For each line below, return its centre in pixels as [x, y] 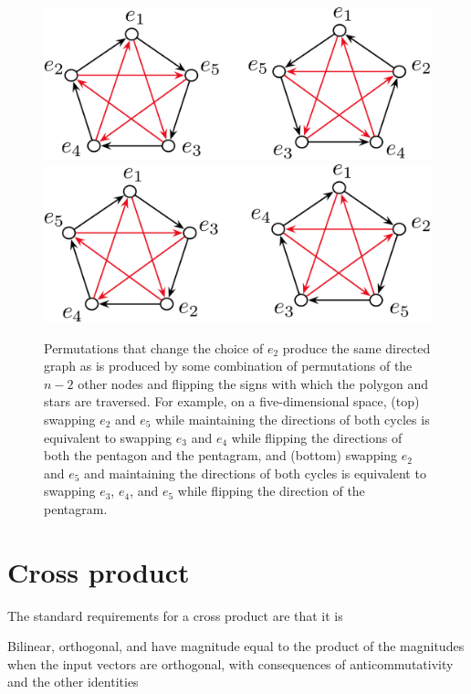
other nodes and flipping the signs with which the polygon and [253, 383]
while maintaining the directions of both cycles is [293, 419]
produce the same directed [356, 347]
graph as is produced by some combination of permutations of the [228, 366]
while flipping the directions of [317, 437]
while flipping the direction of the [271, 491]
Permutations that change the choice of [154, 347]
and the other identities [73, 682]
